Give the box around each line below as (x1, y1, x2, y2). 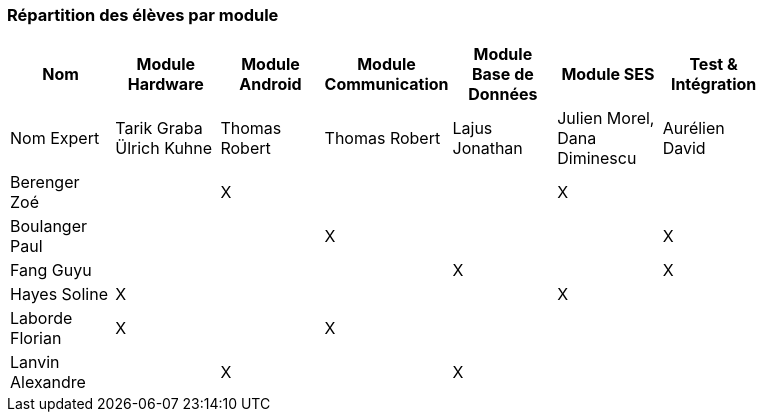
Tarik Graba (115, 118, 203, 139)
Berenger (10, 172, 80, 193)
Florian (10, 328, 62, 349)
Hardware (127, 74, 204, 95)
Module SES (561, 64, 655, 85)
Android (239, 74, 302, 95)
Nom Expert (10, 128, 100, 149)
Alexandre (10, 372, 86, 393)
